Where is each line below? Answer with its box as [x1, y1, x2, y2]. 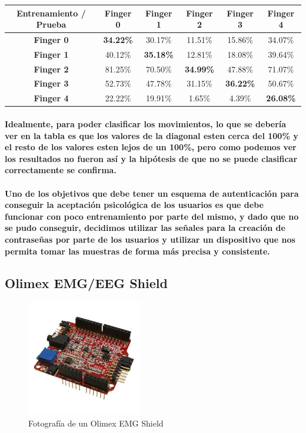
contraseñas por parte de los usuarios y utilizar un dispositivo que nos [5, 233, 295, 245]
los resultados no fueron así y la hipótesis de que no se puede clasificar [5, 152, 298, 164]
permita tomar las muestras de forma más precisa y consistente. [5, 244, 270, 257]
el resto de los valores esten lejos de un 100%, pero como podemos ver [5, 141, 297, 153]
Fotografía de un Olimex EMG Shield [28, 417, 164, 429]
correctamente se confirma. [5, 164, 117, 176]
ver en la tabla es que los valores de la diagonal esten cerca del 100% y [5, 129, 298, 141]
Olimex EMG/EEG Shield [5, 273, 168, 292]
